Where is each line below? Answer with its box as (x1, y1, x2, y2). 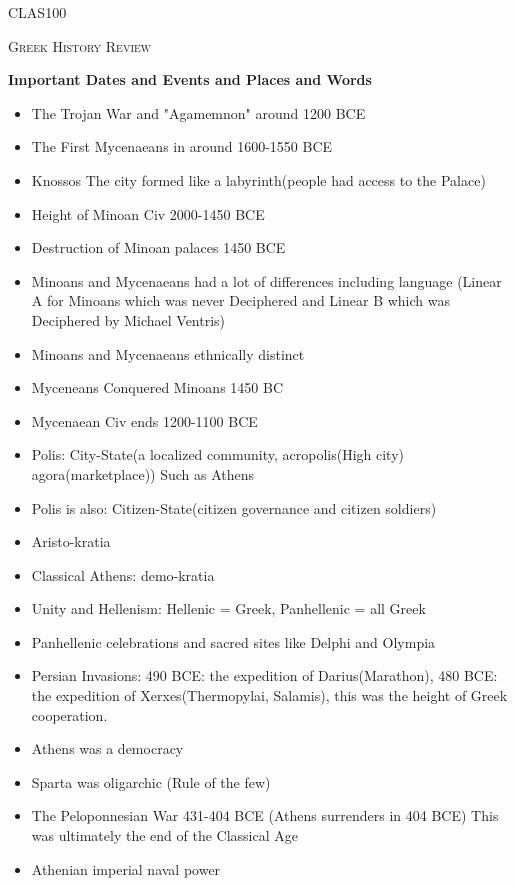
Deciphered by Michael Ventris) (31, 309, 226, 330)
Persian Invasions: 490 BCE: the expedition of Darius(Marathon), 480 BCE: (31, 665, 498, 686)
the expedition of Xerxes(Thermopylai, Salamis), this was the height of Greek (31, 685, 508, 706)
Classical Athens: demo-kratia (31, 564, 215, 585)
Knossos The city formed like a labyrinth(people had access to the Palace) (31, 169, 486, 190)
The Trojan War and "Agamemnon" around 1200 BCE (31, 102, 366, 123)
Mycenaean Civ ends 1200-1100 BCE (31, 410, 258, 431)
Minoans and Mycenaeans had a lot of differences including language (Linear (31, 270, 502, 291)
